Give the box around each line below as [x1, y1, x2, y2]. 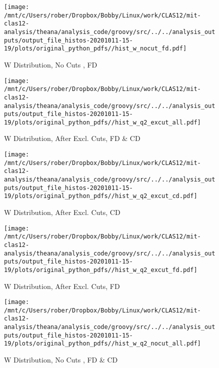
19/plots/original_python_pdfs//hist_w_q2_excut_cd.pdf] [4, 192, 197, 200]
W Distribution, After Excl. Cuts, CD [4, 207, 120, 217]
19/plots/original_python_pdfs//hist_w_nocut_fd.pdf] [4, 45, 187, 52]
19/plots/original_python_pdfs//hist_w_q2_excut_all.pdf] [4, 118, 201, 126]
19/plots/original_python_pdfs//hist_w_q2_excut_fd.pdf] [4, 266, 197, 273]
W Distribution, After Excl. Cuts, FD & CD [4, 133, 140, 143]
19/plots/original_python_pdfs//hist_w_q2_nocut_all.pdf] [4, 340, 201, 347]
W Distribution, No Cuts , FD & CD [4, 354, 118, 365]
